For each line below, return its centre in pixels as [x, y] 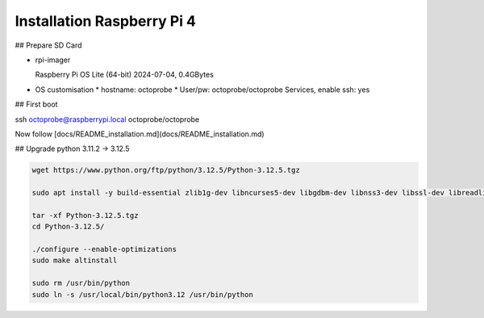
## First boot [36, 104]
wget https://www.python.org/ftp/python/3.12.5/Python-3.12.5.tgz [166, 170]
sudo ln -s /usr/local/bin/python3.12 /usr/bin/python [142, 294]
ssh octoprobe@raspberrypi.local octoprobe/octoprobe [107, 119]
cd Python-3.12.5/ [68, 227]
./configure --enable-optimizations [104, 249]
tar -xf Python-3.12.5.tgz [85, 215]
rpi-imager [53, 60]
